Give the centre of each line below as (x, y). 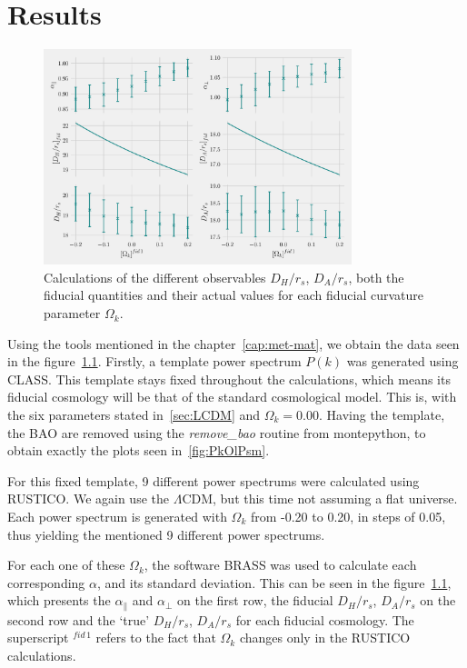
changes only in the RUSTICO (325, 638)
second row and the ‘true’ (79, 619)
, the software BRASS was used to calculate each (280, 565)
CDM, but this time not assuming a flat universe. (320, 499)
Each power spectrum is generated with (117, 516)
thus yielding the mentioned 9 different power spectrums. (166, 534)
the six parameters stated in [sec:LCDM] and (134, 415)
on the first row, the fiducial (255, 600)
